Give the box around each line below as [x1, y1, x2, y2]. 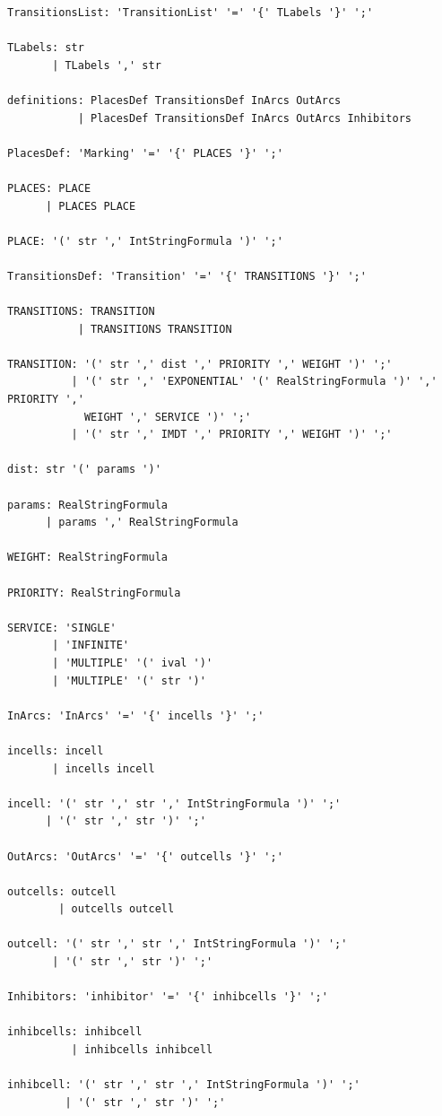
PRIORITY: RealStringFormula [7, 586, 181, 599]
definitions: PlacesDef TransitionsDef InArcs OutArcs [7, 93, 342, 107]
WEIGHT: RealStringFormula [7, 551, 168, 564]
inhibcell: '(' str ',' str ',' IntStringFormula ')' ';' [7, 1078, 360, 1092]
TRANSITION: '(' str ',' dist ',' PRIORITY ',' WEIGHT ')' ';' [7, 357, 393, 371]
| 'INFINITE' [52, 639, 130, 652]
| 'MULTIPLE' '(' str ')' [52, 674, 206, 687]
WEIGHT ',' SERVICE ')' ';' [83, 410, 252, 423]
